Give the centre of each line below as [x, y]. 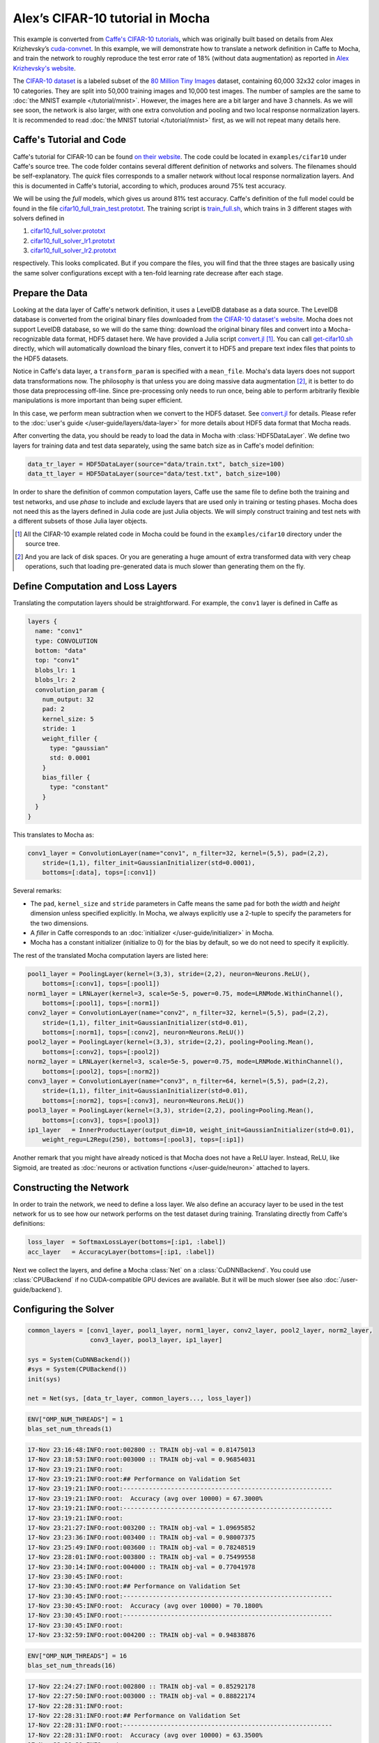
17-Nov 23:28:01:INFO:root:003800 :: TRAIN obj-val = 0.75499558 [141, 1557]
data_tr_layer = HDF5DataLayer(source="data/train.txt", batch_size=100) [156, 464]
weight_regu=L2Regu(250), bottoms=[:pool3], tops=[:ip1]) [143, 1140]
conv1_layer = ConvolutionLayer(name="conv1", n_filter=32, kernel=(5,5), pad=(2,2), [178, 853]
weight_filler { [70, 738]
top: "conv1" [57, 660]
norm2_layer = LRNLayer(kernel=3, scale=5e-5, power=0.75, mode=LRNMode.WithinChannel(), [186, 1062]
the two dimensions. [59, 923]
